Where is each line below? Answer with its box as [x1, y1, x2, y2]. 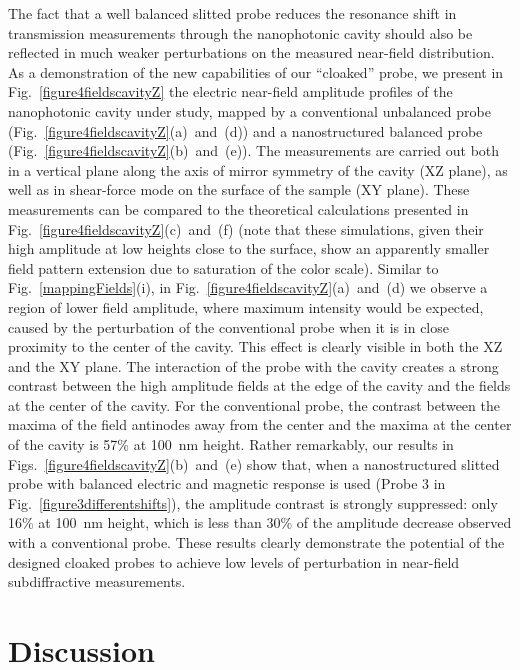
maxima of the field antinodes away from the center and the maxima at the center [8, 414, 512, 435]
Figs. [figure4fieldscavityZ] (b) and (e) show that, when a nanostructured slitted [8, 453, 500, 474]
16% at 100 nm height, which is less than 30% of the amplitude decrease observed [8, 512, 512, 533]
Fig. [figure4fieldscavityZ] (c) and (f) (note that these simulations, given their [8, 218, 484, 239]
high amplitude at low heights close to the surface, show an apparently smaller [8, 238, 490, 259]
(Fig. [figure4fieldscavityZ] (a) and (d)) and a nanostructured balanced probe [8, 120, 483, 141]
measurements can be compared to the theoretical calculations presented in [8, 198, 469, 219]
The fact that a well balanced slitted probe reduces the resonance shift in [8, 3, 457, 23]
